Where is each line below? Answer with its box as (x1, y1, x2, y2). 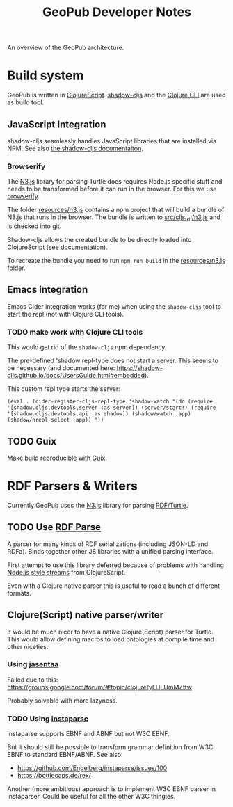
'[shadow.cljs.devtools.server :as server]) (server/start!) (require (7, 404, 216, 411)
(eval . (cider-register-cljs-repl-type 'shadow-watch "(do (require (7, 398, 214, 406)
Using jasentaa (7, 660, 59, 669)
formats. (7, 589, 31, 597)
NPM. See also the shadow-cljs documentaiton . (7, 144, 144, 152)
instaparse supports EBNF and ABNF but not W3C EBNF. (7, 730, 170, 738)
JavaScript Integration (7, 118, 106, 130)
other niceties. (7, 642, 49, 650)
